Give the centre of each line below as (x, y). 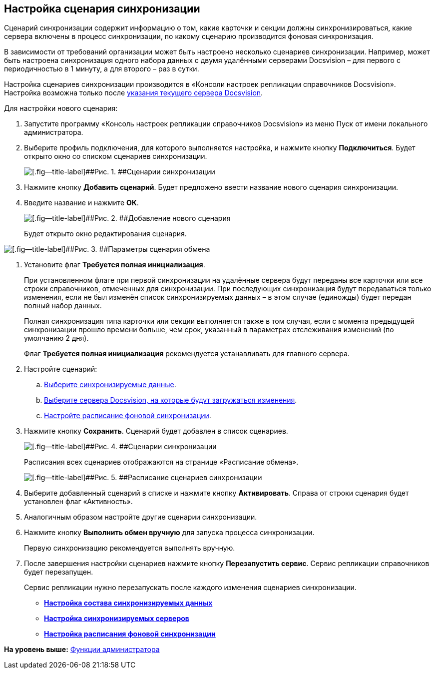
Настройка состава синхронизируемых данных (128, 603)
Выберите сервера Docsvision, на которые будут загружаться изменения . (171, 400)
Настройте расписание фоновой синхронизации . (128, 416)
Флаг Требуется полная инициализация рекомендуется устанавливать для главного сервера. (187, 354)
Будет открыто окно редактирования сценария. (105, 234)
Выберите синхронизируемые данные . (110, 385)
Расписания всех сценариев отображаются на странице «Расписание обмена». (161, 462)
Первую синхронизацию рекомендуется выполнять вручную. (130, 548)
